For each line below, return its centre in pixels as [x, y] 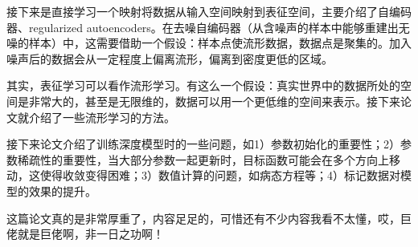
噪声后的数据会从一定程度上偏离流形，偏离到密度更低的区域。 [170, 58]
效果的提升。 [62, 190]
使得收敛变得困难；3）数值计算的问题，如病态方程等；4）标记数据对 [220, 175]
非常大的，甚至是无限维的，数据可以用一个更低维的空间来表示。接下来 [214, 101]
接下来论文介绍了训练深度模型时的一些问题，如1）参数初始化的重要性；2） [203, 144]
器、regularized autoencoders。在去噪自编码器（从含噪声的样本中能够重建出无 [208, 27]
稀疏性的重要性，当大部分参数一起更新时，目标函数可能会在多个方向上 [203, 159]
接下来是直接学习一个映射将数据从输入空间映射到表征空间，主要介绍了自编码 [209, 11]
